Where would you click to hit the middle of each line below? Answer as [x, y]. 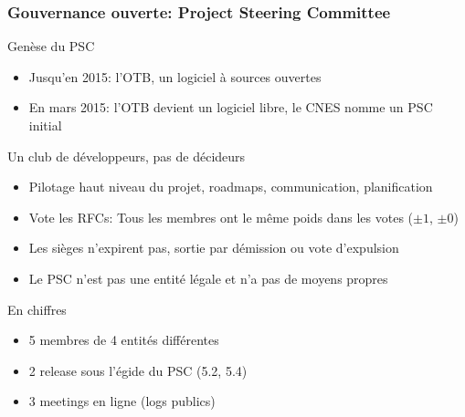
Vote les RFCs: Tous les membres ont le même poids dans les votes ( [221, 217]
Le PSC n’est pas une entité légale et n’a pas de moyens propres [208, 278]
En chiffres [37, 309]
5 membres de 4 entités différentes [124, 340]
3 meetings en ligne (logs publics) [122, 401]
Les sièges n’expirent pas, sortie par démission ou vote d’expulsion [214, 248]
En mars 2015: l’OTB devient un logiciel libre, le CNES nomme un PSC [231, 107]
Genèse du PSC [51, 46]
